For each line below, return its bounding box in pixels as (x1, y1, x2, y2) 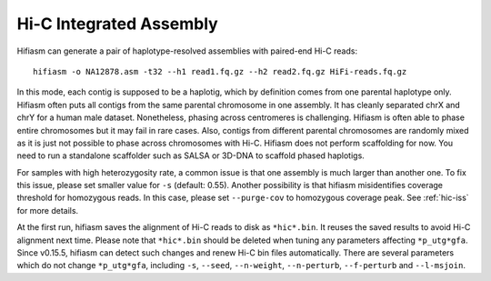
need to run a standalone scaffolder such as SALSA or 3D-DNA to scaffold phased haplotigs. (16, 150, 366, 161)
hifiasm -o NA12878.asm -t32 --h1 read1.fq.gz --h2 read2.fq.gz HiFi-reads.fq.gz (33, 66, 407, 76)
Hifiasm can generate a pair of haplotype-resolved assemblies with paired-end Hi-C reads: (16, 45, 358, 56)
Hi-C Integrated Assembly (16, 14, 218, 34)
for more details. (16, 205, 79, 216)
